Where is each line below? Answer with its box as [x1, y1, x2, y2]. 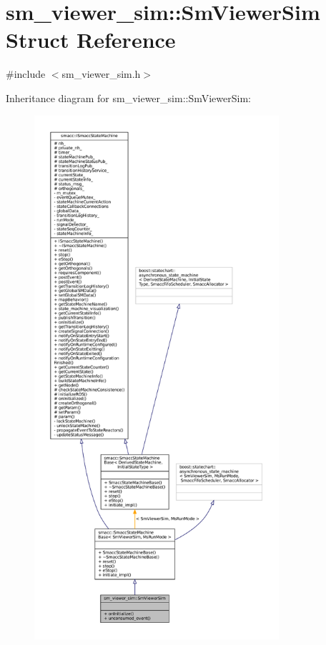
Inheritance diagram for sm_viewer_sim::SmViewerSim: [6, 90, 251, 105]
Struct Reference [6, 25, 176, 54]
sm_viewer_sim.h [61, 66, 141, 81]
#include [6, 66, 46, 81]
